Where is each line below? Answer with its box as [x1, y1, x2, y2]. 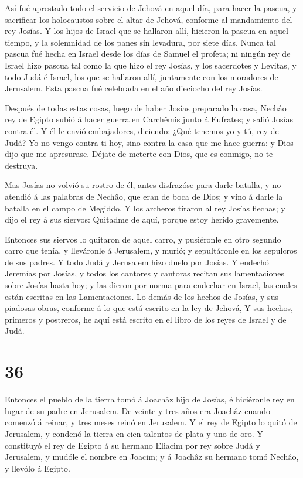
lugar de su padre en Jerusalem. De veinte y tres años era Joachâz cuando [5, 404, 270, 416]
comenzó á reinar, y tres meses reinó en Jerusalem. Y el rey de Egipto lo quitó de [5, 416, 297, 428]
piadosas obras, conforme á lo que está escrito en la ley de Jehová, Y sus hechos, [5, 302, 294, 314]
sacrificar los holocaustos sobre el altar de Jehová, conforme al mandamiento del [5, 13, 292, 25]
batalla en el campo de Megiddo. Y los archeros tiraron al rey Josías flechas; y [5, 202, 285, 214]
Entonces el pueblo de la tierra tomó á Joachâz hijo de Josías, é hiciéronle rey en [5, 393, 295, 405]
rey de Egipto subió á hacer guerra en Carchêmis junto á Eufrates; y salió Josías [5, 113, 294, 125]
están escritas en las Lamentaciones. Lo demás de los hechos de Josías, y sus [5, 290, 278, 302]
